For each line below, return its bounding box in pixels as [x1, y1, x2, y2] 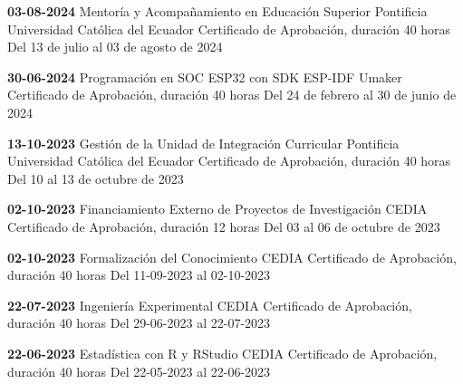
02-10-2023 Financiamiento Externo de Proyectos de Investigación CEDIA [7, 199, 428, 218]
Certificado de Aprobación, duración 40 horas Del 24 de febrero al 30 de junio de [7, 85, 457, 104]
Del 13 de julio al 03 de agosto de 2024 [7, 37, 223, 56]
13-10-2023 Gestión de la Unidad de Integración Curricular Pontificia [7, 133, 400, 152]
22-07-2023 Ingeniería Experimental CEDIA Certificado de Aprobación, [7, 295, 412, 314]
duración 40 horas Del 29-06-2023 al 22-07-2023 [7, 313, 271, 332]
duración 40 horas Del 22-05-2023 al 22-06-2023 [7, 361, 271, 380]
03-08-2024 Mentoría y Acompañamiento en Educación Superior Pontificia [7, 2, 428, 20]
